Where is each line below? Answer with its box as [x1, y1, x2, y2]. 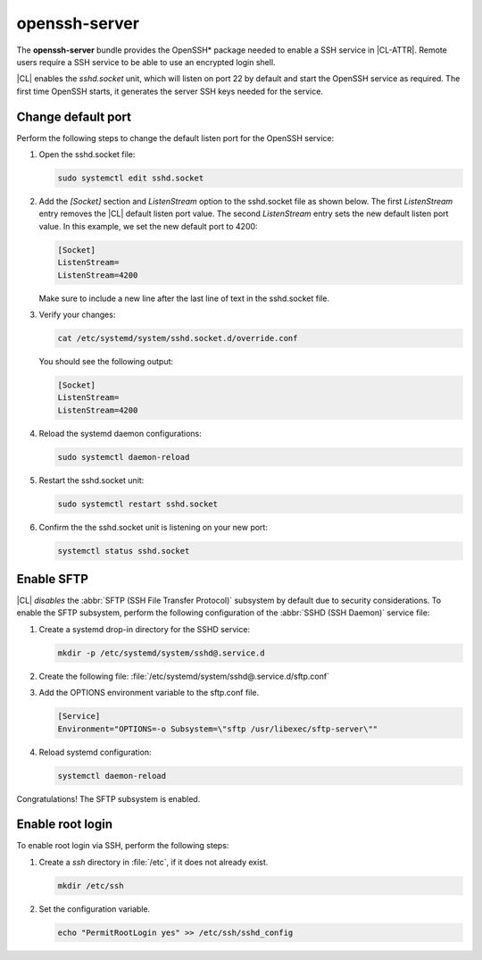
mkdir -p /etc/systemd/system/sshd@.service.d [57, 647, 265, 658]
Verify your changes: [38, 309, 116, 320]
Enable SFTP [16, 572, 89, 587]
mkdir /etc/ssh [57, 881, 124, 890]
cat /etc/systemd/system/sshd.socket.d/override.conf [57, 333, 298, 343]
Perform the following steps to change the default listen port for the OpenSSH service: [16, 132, 335, 143]
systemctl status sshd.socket [57, 546, 190, 555]
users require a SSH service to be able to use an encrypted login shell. [16, 56, 276, 67]
